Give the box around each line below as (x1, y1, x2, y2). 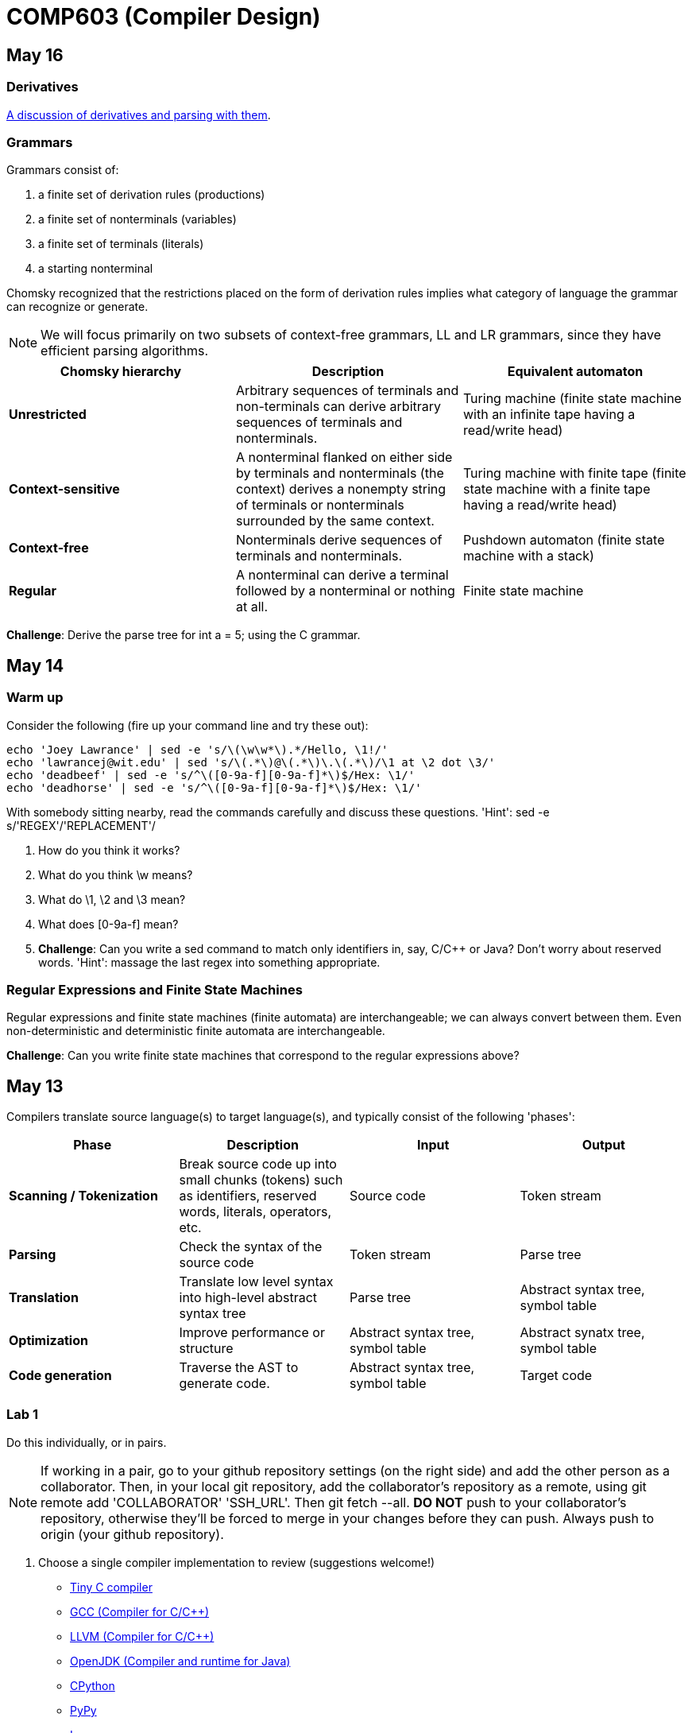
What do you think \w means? (38, 867, 193, 882)
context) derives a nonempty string (235, 481, 447, 498)
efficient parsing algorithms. (41, 343, 209, 359)
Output (582, 1137, 625, 1153)
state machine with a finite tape (462, 481, 651, 498)
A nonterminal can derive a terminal (235, 567, 449, 583)
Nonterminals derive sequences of (235, 532, 443, 549)
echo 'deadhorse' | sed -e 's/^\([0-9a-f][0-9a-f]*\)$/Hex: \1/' (6, 781, 422, 794)
